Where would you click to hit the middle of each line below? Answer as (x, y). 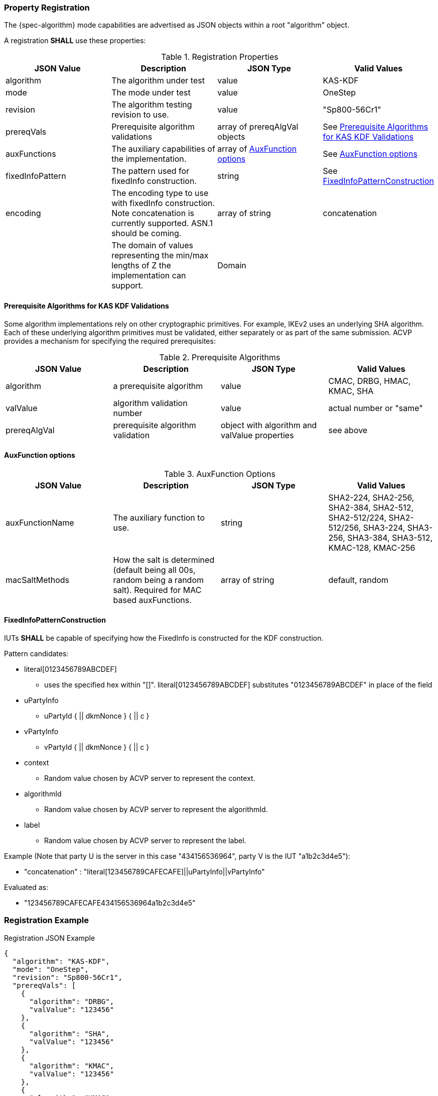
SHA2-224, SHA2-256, (371, 497)
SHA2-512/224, (357, 517)
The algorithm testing (152, 105)
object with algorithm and (269, 425)
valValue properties (257, 435)
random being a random (158, 580)
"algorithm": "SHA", (69, 1033)
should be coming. (147, 233)
